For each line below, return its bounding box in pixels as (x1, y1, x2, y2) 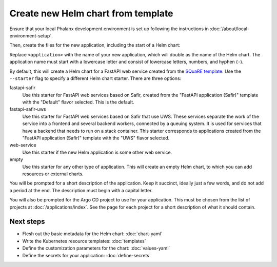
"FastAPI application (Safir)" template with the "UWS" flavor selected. (22, 135, 170, 141)
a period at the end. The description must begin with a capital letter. (9, 187, 153, 193)
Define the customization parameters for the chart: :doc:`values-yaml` (22, 245, 170, 251)
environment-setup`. (9, 32, 53, 38)
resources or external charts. (22, 171, 84, 177)
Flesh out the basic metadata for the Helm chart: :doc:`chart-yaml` (22, 231, 163, 237)
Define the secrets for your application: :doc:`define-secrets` (22, 252, 151, 258)
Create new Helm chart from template (9, 8, 174, 19)
